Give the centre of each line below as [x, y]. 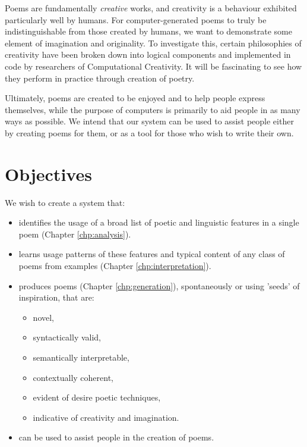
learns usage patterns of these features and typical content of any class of [152, 254]
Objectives [48, 174]
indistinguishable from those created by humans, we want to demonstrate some [148, 31]
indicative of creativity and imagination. [106, 417]
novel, [43, 317]
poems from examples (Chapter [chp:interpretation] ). [115, 266]
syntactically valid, [67, 337]
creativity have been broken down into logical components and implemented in [148, 54]
